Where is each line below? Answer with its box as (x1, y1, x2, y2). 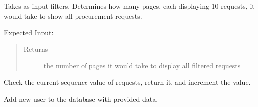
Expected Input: (4, 27, 54, 37)
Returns (23, 43, 48, 54)
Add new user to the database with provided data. (4, 93, 158, 104)
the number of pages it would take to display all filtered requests (43, 60, 241, 71)
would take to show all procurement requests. (4, 10, 142, 21)
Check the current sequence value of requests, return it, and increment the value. (4, 76, 251, 87)
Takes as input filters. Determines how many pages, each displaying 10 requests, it (4, 1, 255, 11)
